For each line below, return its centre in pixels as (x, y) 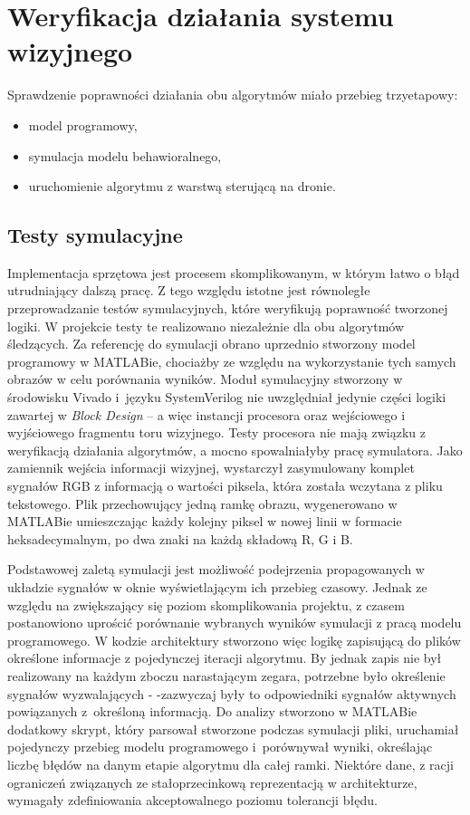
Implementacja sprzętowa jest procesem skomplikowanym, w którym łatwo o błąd (234, 272)
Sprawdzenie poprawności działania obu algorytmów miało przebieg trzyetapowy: (233, 95)
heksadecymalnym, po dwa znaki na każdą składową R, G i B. (180, 538)
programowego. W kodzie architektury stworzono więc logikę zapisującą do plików (234, 640)
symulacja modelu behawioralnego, (125, 155)
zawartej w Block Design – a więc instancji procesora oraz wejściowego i (206, 414)
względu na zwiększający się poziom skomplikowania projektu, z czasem (206, 604)
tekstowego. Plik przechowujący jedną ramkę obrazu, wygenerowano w (202, 503)
